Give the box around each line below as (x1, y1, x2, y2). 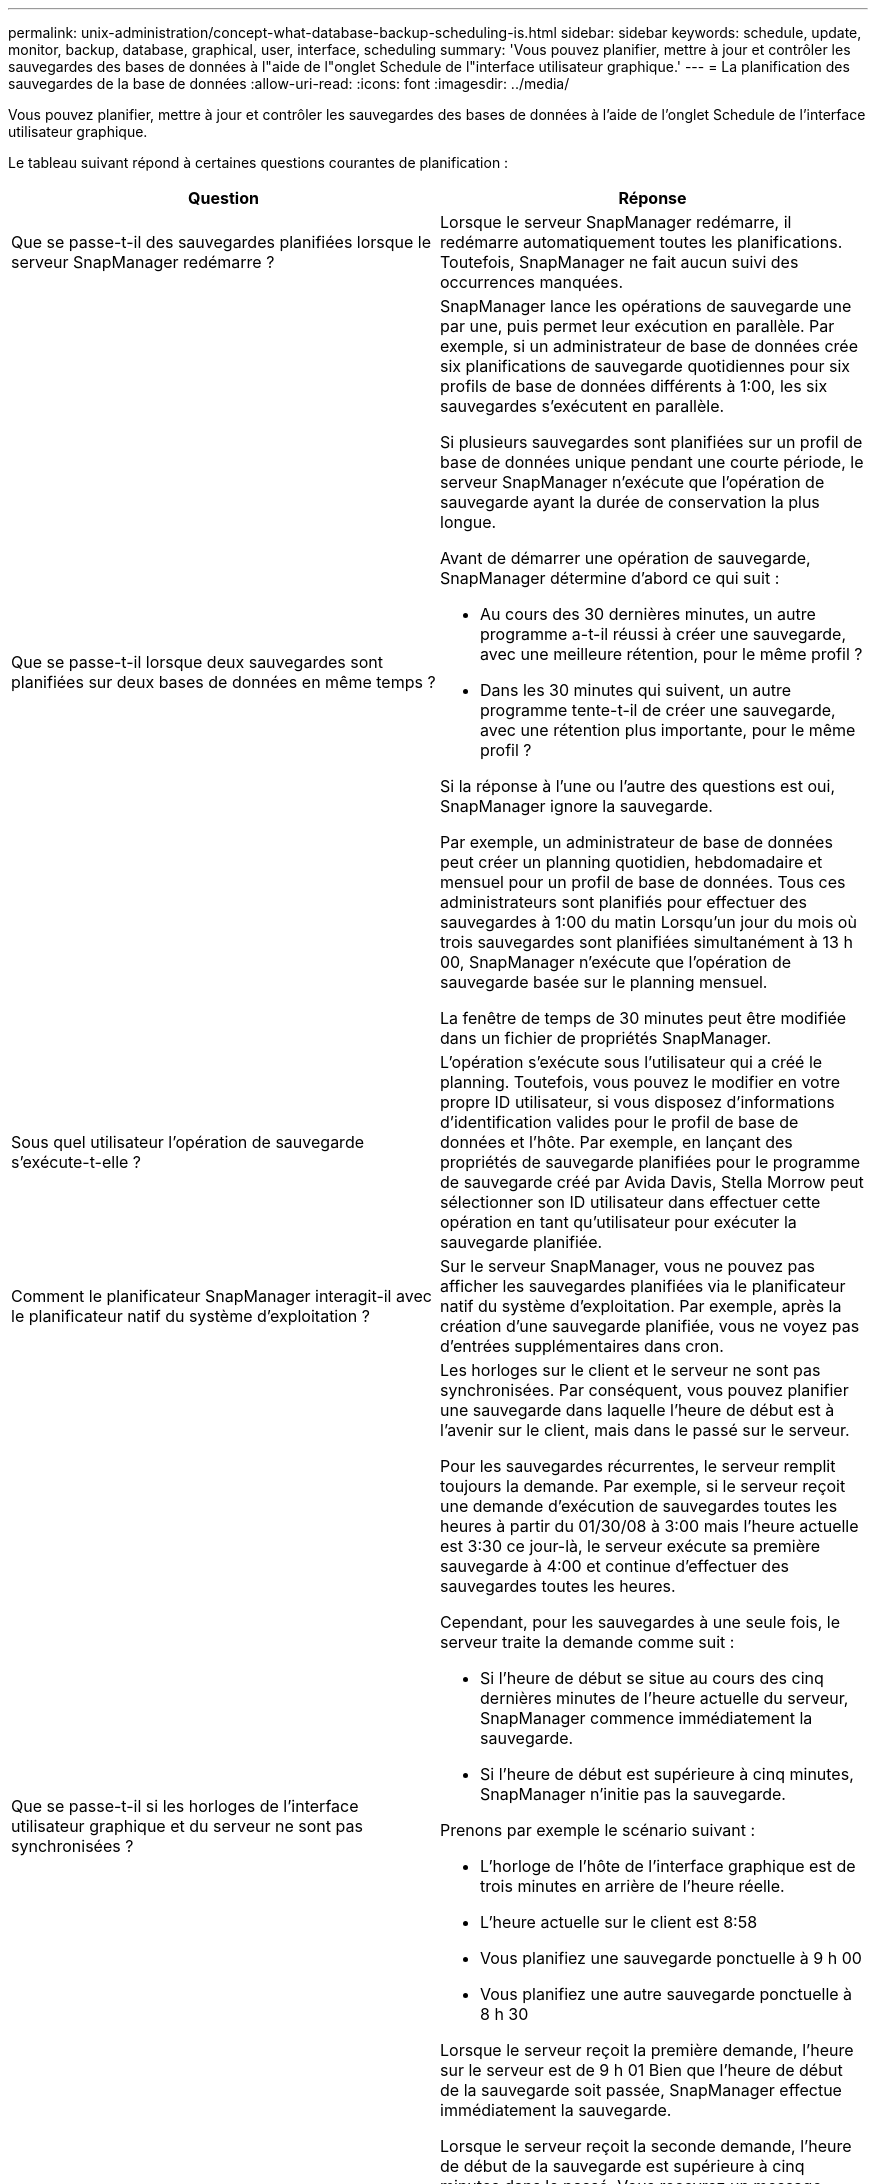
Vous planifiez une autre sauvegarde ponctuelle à (480, 1984, 853, 2004)
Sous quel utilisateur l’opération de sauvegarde (11, 1132, 364, 1152)
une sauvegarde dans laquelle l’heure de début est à (440, 1400, 835, 1420)
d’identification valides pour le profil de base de (440, 1112, 799, 1132)
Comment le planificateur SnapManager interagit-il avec (11, 1286, 432, 1306)
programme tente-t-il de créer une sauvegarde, (480, 700, 836, 720)
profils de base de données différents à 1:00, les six (440, 376, 828, 396)
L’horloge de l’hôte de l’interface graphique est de (480, 1856, 856, 1876)
